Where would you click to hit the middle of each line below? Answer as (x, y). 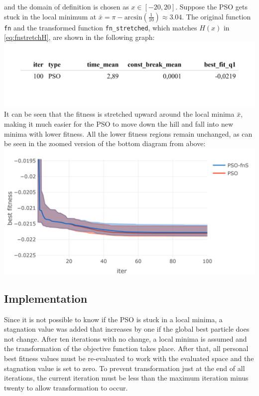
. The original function (216, 16)
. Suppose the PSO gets (211, 6)
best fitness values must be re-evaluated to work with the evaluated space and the (129, 358)
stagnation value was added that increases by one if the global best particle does (127, 329)
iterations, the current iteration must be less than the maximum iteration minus (126, 378)
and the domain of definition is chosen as (66, 6)
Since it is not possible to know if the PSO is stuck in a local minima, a (113, 319)
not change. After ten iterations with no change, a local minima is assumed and (126, 338)
